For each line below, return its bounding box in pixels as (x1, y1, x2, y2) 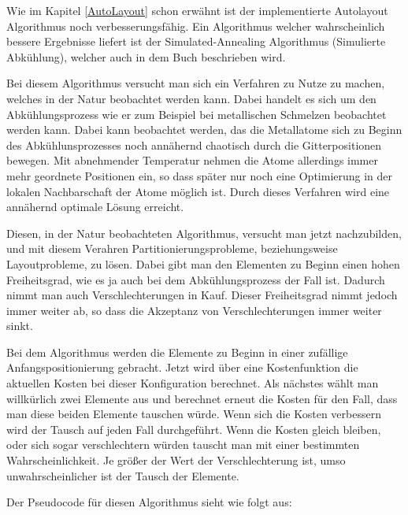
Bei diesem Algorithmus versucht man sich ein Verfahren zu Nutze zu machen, (6, 75, 385, 91)
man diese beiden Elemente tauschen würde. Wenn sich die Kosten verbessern (6, 406, 381, 422)
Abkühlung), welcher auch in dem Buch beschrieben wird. (6, 48, 286, 65)
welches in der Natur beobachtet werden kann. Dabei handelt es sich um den (6, 90, 376, 106)
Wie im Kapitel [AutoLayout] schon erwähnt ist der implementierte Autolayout (6, 2, 388, 18)
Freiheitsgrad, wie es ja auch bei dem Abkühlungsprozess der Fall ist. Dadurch (6, 271, 385, 287)
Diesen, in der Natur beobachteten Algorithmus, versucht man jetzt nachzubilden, (6, 224, 402, 241)
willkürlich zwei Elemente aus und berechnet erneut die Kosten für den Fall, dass (6, 390, 398, 406)
